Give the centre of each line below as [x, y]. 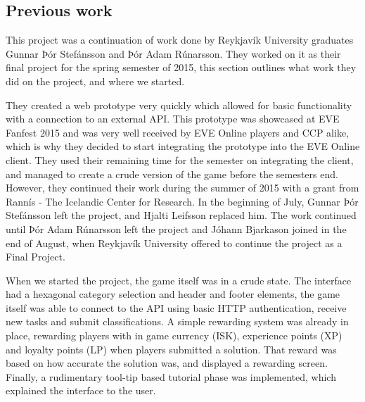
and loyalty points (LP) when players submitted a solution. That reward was [171, 349]
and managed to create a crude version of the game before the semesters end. [172, 174]
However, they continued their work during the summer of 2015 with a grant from [182, 188]
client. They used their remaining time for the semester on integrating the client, [180, 159]
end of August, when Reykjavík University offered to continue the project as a [174, 243]
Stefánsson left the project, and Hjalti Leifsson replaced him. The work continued [181, 215]
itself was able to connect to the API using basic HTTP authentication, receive [176, 307]
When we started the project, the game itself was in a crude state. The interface [179, 280]
